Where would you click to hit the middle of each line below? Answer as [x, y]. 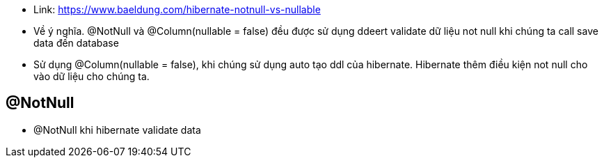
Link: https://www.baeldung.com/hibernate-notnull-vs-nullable [177, 9]
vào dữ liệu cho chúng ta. [92, 76]
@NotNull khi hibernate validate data [117, 130]
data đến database [76, 43]
